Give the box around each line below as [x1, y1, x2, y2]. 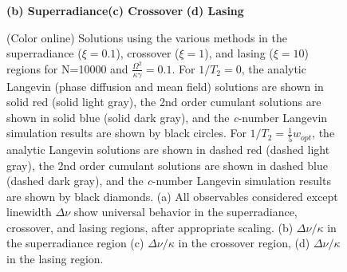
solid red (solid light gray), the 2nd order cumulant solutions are [6, 93, 321, 110]
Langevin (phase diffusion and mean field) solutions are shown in [6, 77, 324, 94]
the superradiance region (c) [6, 235, 144, 251]
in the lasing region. [6, 250, 104, 267]
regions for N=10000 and [6, 60, 128, 77]
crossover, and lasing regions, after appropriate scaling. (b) [6, 219, 294, 235]
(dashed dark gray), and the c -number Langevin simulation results [6, 172, 331, 189]
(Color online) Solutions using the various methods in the [6, 29, 287, 45]
